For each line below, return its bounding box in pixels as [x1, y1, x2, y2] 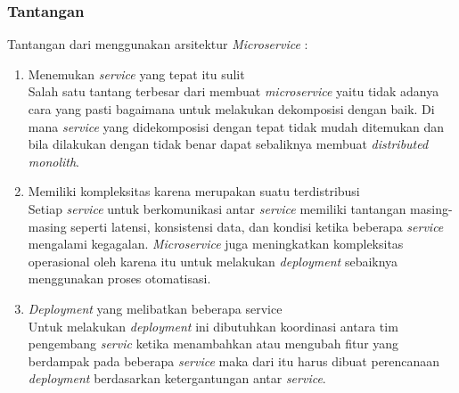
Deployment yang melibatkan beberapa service [28, 299, 283, 317]
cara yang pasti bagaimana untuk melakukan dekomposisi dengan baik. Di [28, 100, 435, 118]
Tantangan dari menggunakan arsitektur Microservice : [7, 35, 308, 53]
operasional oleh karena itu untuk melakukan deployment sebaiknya [28, 251, 398, 270]
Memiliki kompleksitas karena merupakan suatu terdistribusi [28, 182, 360, 201]
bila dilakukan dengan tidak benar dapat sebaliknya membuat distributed [28, 135, 429, 153]
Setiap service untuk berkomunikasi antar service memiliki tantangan [28, 199, 406, 217]
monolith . [28, 151, 80, 170]
